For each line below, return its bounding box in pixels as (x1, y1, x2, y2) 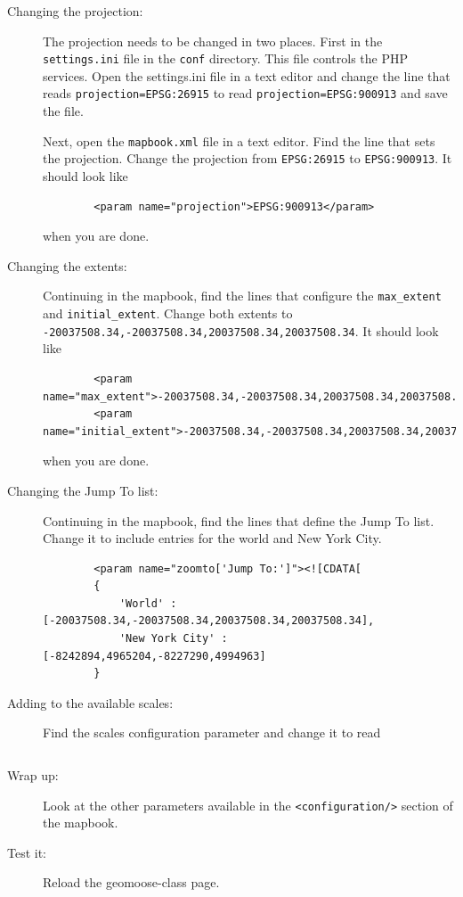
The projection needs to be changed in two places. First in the (43, 31, 383, 50)
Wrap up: (7, 766, 59, 785)
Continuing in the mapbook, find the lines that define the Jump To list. (43, 511, 435, 530)
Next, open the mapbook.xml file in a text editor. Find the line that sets (43, 131, 435, 150)
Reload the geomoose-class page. (43, 873, 220, 892)
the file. (43, 102, 84, 120)
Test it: (7, 843, 47, 861)
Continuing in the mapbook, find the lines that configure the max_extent (43, 286, 442, 305)
